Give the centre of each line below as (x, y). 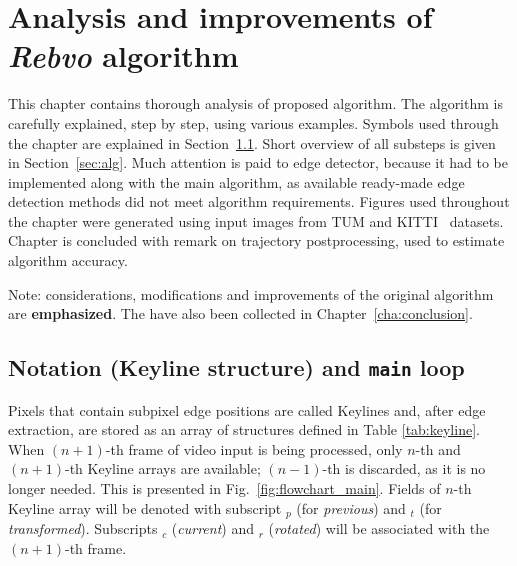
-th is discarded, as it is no (404, 468)
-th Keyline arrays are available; (163, 468)
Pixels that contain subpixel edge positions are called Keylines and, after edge (247, 409)
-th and (438, 448)
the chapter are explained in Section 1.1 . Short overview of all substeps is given (252, 142)
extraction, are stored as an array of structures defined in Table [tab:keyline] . (244, 429)
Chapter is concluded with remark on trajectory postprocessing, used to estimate (256, 240)
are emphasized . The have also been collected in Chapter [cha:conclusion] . (240, 313)
